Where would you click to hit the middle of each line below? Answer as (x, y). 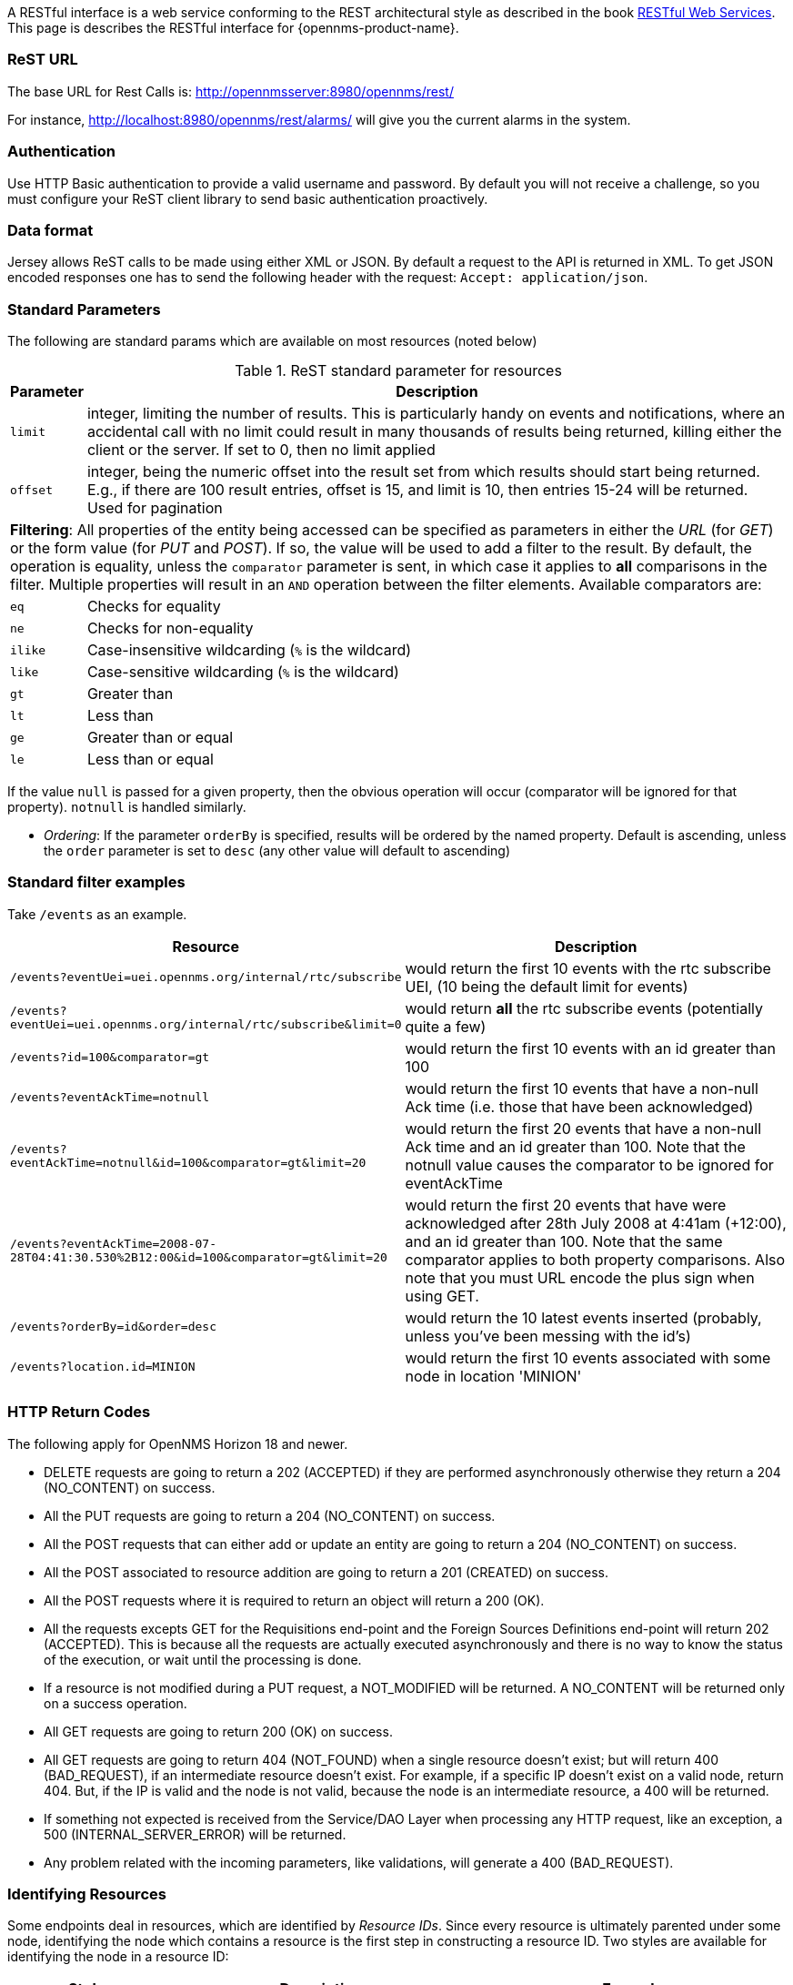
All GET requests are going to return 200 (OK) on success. (218, 1731)
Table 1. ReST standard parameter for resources (398, 370)
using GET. (442, 1296)
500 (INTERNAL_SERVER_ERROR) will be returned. (195, 1834)
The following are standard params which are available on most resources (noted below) (272, 341)
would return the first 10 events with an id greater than (591, 1048)
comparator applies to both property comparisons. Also (595, 1259)
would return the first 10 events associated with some (588, 1357)
